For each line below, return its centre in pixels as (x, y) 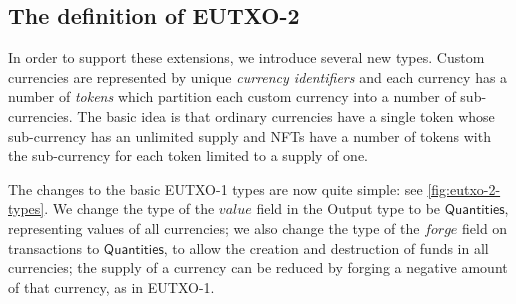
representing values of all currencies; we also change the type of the (214, 227)
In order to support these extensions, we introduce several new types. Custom (246, 57)
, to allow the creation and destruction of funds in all (326, 247)
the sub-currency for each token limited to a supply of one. (188, 155)
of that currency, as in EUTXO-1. (111, 286)
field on (485, 227)
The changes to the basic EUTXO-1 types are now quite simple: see (215, 188)
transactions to (54, 247)
